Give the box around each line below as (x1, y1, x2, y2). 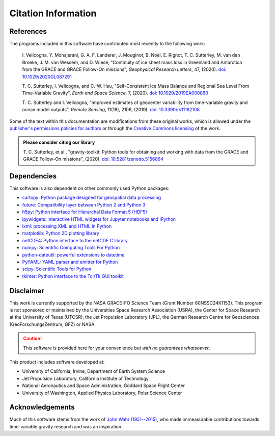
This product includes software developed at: (9, 358, 105, 365)
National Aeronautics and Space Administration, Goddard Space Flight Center (22, 382, 185, 389)
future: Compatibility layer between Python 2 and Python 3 (22, 201, 146, 208)
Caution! (23, 336, 42, 342)
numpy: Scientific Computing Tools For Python (22, 245, 120, 251)
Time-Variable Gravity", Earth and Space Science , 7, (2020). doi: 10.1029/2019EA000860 (22, 90, 209, 96)
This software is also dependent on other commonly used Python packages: (9, 185, 170, 191)
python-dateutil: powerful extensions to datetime (22, 251, 125, 258)
